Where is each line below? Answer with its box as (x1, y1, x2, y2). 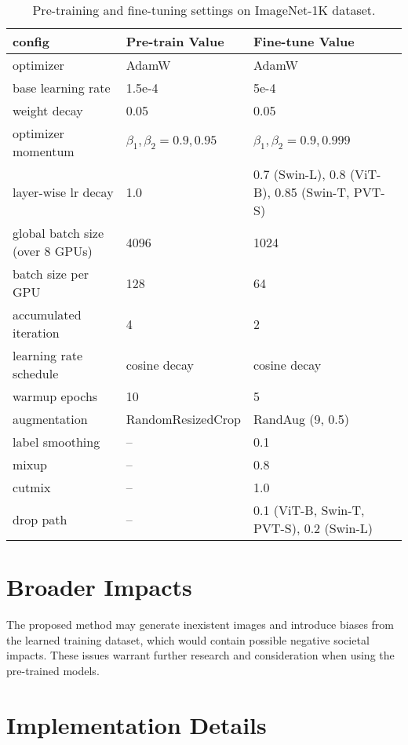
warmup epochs (13, 387, 98, 405)
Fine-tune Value (253, 32, 355, 50)
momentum (13, 142, 75, 160)
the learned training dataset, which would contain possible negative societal (6, 631, 370, 648)
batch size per (13, 265, 89, 283)
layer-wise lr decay (13, 183, 114, 201)
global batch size (13, 224, 104, 242)
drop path (13, 509, 67, 528)
